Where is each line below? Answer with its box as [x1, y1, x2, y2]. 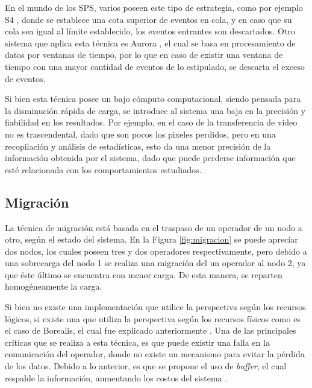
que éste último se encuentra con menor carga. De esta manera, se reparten [5, 268, 282, 281]
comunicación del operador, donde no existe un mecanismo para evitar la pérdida [5, 348, 305, 360]
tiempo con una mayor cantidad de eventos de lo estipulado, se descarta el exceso [5, 60, 305, 72]
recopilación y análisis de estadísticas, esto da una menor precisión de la [5, 139, 271, 152]
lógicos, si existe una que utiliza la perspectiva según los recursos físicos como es [5, 312, 301, 325]
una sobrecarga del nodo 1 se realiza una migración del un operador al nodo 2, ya [5, 256, 306, 269]
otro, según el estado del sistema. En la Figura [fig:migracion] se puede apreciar [5, 233, 298, 246]
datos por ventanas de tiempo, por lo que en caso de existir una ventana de [5, 48, 283, 61]
